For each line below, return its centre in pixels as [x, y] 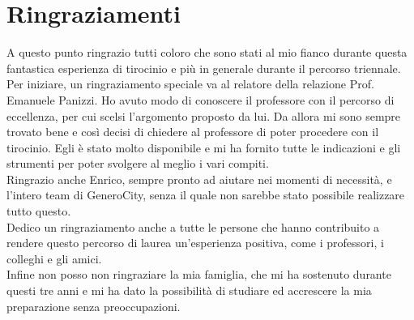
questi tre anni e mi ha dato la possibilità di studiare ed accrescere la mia [189, 290]
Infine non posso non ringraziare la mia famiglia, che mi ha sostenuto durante [199, 274]
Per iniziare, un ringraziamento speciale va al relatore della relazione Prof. [190, 84]
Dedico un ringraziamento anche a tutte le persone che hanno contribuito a [193, 226]
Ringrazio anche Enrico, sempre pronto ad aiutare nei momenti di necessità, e [199, 179]
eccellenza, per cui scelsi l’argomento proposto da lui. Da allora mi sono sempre [204, 115]
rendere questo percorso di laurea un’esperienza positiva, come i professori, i [195, 243]
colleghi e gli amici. [54, 258]
